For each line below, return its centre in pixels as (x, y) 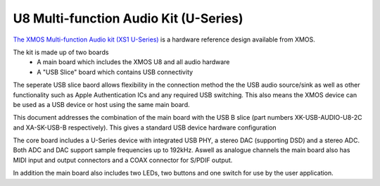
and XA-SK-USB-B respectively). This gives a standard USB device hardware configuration (145, 128)
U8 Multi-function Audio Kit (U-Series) (128, 18)
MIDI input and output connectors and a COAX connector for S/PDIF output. (123, 160)
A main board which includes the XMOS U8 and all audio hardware (133, 62)
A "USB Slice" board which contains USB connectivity (115, 72)
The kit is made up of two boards (61, 52)
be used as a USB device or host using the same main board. (101, 104)
